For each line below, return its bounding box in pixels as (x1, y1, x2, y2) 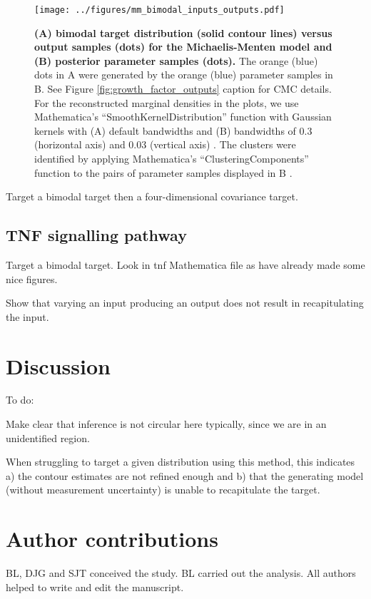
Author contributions (6, 524, 218, 553)
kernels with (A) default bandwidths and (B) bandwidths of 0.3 (34, 123, 312, 138)
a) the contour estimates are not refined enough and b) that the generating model (6, 468, 364, 483)
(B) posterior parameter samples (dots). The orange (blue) (34, 53, 318, 68)
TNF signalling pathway (6, 224, 187, 246)
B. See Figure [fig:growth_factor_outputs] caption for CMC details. (34, 81, 332, 96)
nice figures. (6, 271, 58, 286)
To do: (6, 392, 34, 407)
